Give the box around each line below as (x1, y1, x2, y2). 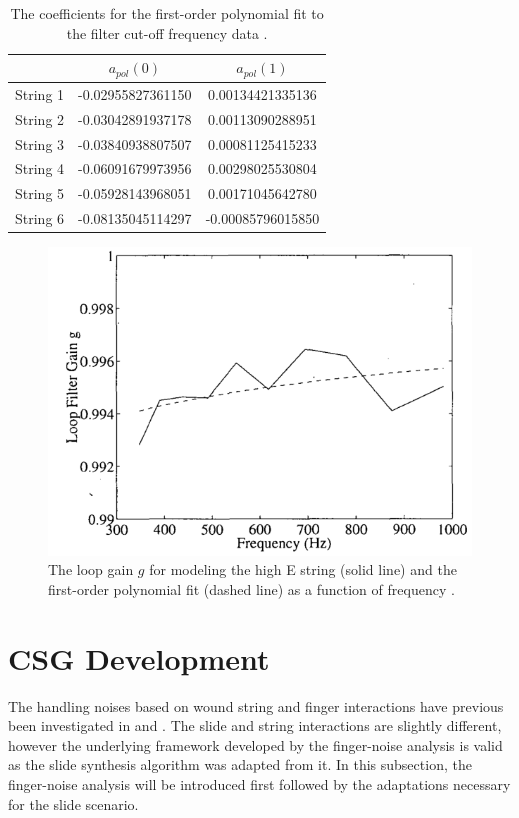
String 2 (15, 108, 65, 129)
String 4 (15, 158, 65, 179)
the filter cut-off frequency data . (66, 22, 268, 43)
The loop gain (48, 559, 134, 580)
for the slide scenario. (8, 793, 139, 814)
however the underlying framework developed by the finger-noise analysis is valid (8, 734, 503, 755)
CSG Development (8, 637, 270, 678)
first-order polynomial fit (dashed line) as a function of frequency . (48, 578, 455, 599)
